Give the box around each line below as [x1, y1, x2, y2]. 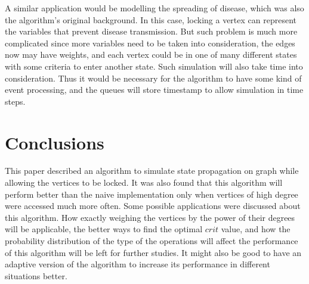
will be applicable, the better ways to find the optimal [5, 223, 203, 235]
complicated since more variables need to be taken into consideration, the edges [5, 36, 295, 49]
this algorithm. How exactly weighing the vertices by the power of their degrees [5, 211, 295, 223]
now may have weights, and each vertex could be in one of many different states [5, 48, 297, 61]
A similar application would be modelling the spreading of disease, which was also [5, 2, 304, 14]
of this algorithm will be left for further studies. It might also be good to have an [5, 246, 302, 258]
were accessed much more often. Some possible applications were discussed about [5, 199, 301, 212]
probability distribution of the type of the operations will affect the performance [5, 235, 298, 247]
